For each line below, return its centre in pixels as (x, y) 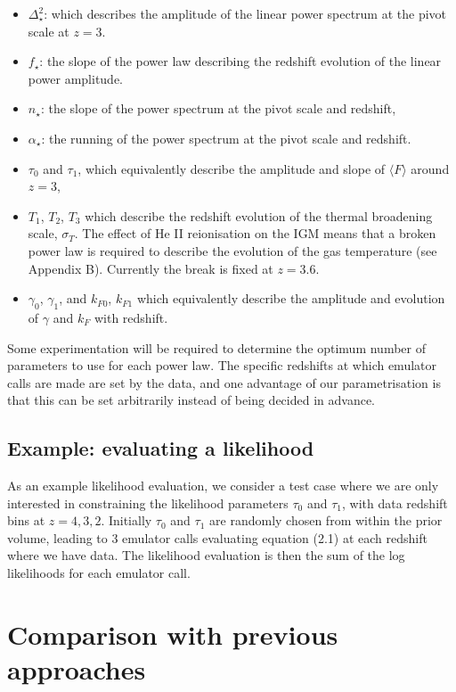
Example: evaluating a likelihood (161, 448)
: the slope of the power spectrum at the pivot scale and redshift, (218, 108)
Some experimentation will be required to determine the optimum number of (216, 347)
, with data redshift (395, 503)
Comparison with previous (173, 634)
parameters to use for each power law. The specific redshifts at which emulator (222, 365)
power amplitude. (76, 78)
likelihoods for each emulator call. (99, 573)
